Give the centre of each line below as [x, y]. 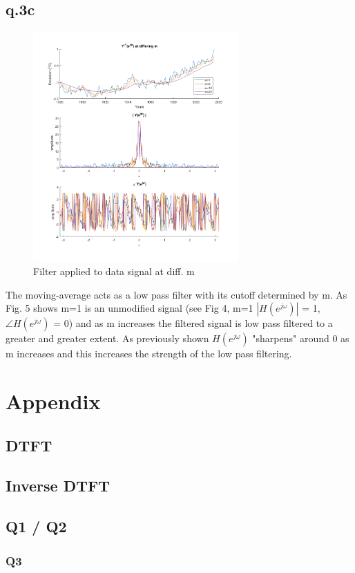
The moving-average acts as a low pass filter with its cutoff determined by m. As [176, 294]
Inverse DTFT [58, 486]
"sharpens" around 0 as [301, 338]
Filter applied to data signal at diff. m [114, 271]
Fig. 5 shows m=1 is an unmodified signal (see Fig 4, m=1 [129, 308]
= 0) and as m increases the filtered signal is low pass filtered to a [193, 323]
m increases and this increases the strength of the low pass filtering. [149, 354]
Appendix [53, 401]
